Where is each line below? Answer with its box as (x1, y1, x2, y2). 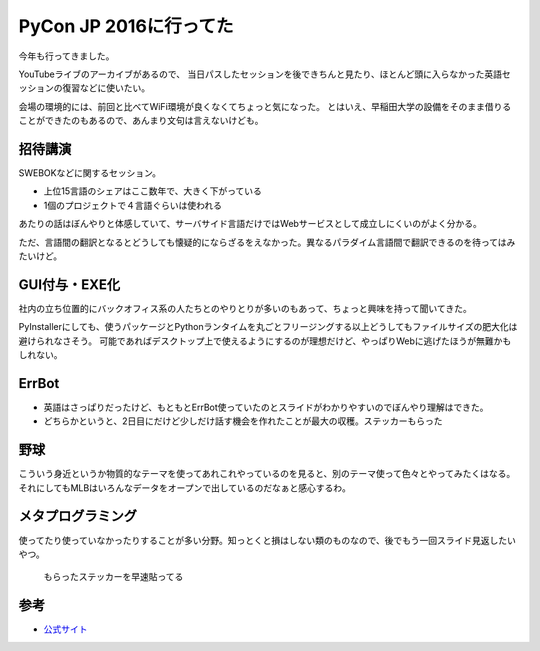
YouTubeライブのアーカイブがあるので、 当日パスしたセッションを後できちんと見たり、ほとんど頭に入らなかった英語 (18, 68, 502, 80)
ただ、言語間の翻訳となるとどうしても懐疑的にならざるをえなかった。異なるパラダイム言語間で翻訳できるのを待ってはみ (18, 236, 516, 248)
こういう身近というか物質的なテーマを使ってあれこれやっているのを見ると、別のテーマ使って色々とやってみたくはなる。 (18, 468, 516, 480)
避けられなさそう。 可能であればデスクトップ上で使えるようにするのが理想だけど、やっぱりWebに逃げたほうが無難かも (18, 335, 512, 347)
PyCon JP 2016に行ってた (18, 15, 234, 37)
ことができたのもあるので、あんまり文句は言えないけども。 (18, 115, 264, 127)
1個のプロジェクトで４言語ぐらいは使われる (43, 199, 222, 211)
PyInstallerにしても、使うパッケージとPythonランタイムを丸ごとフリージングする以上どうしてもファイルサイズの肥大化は (18, 321, 518, 333)
